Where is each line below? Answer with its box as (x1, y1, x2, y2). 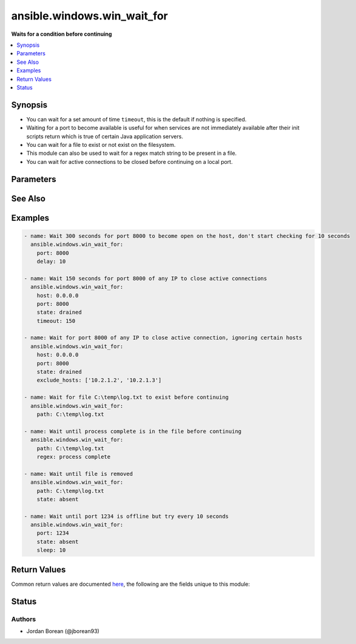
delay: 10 (36, 258, 66, 265)
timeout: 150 (36, 317, 76, 324)
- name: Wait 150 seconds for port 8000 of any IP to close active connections (24, 275, 267, 282)
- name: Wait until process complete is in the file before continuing (24, 428, 242, 435)
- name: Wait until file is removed (24, 470, 133, 477)
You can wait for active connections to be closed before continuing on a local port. (26, 158, 233, 165)
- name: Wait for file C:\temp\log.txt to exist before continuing (24, 394, 229, 401)
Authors (11, 615, 36, 623)
